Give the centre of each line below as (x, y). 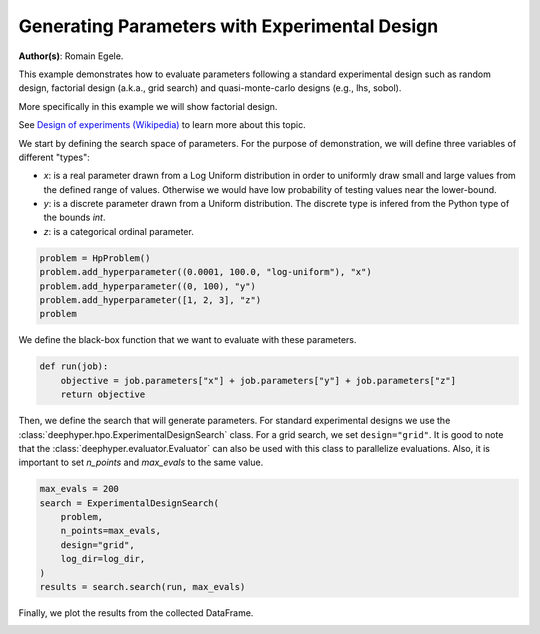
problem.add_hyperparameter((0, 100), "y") (148, 286)
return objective (103, 394)
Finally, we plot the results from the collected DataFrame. (136, 613)
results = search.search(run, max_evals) (142, 587)
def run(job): (74, 366)
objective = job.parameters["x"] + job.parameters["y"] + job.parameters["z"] (258, 380)
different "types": (54, 157)
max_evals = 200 (79, 489)
